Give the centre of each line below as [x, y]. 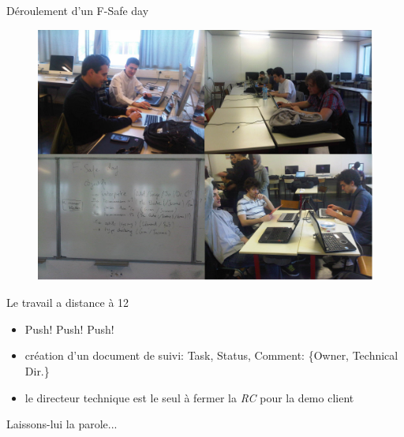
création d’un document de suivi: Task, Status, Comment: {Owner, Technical [211, 355]
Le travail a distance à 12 [68, 303]
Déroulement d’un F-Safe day [78, 10]
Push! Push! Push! [69, 329]
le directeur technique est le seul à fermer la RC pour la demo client [189, 397]
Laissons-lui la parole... [62, 424]
